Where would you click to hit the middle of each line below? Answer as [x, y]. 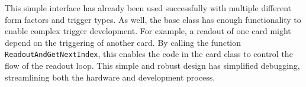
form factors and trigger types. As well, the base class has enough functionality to [153, 19]
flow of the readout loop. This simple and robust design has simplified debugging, [152, 66]
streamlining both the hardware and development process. [110, 77]
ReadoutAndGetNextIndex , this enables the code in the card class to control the [149, 54]
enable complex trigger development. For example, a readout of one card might [148, 31]
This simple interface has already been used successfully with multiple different [148, 8]
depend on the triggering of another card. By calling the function [123, 42]
